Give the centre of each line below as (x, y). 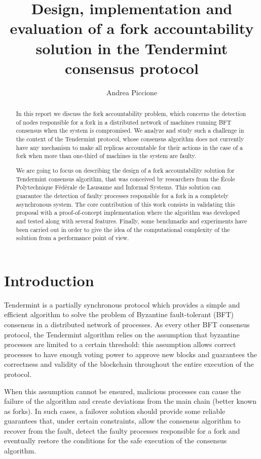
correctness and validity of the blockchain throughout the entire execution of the (129, 364)
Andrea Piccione (132, 92)
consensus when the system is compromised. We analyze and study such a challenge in (130, 130)
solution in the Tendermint (132, 48)
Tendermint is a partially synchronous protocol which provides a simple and (122, 304)
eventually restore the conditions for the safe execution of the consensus (116, 441)
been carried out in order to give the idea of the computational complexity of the (123, 229)
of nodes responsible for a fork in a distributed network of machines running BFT (124, 122)
